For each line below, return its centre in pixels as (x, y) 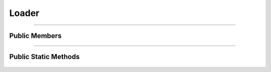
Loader (24, 13)
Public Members (35, 36)
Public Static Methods (44, 57)
